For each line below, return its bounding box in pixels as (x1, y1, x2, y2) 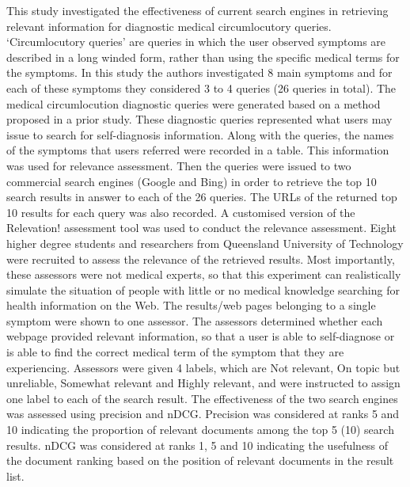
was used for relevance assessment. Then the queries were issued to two (6, 157, 351, 173)
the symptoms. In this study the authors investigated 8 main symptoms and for (6, 64, 393, 81)
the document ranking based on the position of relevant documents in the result (6, 452, 394, 469)
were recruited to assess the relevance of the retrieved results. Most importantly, (6, 250, 395, 267)
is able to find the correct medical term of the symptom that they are (6, 344, 344, 360)
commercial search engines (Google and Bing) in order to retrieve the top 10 (6, 173, 377, 189)
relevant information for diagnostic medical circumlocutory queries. (6, 17, 332, 34)
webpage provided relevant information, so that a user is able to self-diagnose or (6, 328, 395, 344)
